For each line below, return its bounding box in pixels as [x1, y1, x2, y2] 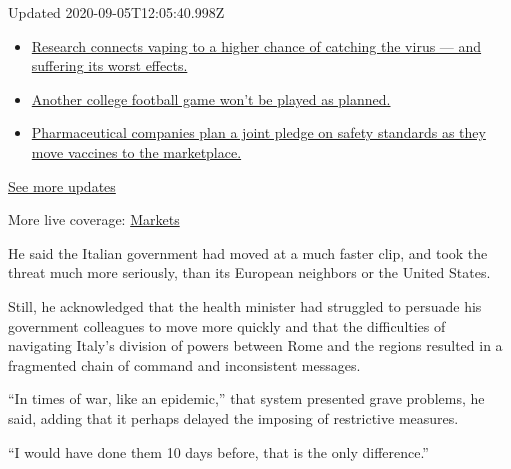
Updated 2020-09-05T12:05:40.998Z [8, 2, 225, 22]
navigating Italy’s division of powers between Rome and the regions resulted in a [8, 335, 503, 356]
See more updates [8, 175, 116, 196]
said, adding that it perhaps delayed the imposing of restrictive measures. [8, 407, 459, 428]
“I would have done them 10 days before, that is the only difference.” [8, 441, 429, 462]
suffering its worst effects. [31, 55, 188, 76]
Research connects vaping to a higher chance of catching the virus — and [31, 35, 482, 56]
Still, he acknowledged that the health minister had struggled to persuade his [8, 295, 482, 316]
